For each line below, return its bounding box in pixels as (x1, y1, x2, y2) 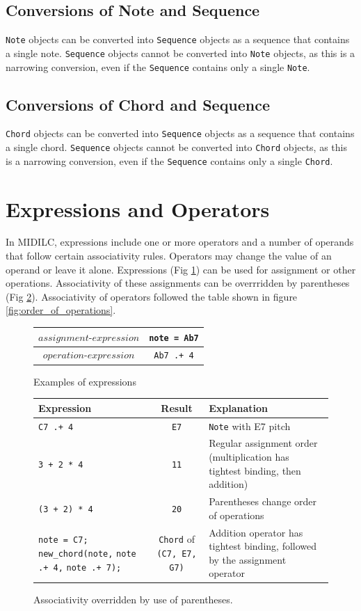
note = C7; (38, 535, 88, 546)
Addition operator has (209, 525, 303, 539)
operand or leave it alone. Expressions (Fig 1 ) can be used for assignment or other (6, 262, 356, 276)
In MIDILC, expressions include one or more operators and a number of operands (6, 235, 354, 249)
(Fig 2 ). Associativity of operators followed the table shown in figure (6, 289, 298, 303)
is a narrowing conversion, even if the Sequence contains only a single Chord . (6, 153, 333, 168)
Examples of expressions (33, 374, 136, 388)
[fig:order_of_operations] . (6, 303, 116, 317)
